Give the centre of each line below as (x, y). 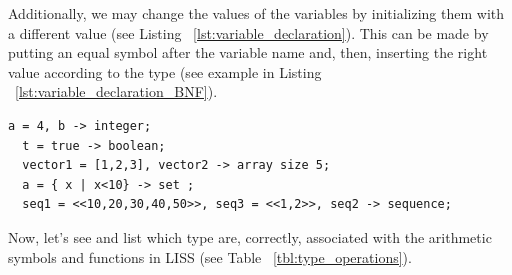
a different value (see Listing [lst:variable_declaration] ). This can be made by (248, 32)
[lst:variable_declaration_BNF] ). (116, 91)
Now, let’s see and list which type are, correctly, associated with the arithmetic (250, 236)
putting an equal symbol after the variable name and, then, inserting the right (248, 52)
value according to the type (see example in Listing (165, 71)
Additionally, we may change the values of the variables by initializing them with (256, 13)
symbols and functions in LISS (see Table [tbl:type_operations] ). (210, 256)
